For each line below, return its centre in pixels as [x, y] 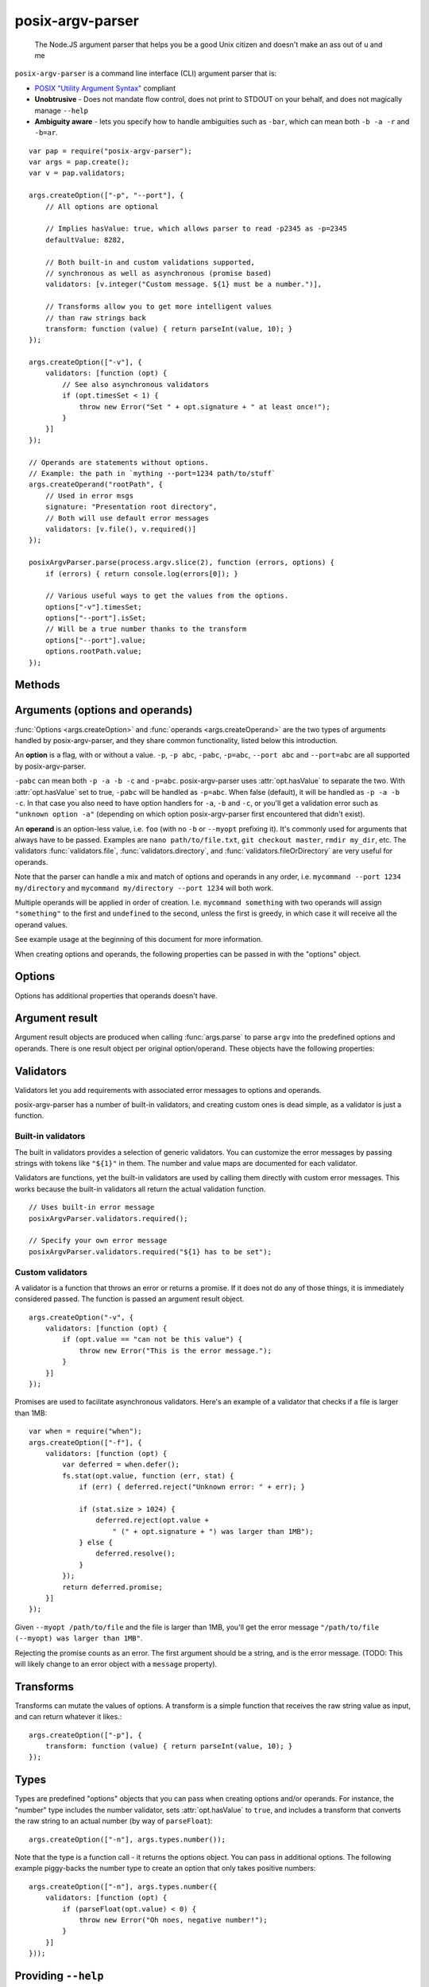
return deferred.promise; [112, 1587]
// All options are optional [102, 206]
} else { [96, 1543]
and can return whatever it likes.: [68, 1717]
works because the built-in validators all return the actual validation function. [140, 1189]
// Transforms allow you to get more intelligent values [158, 307]
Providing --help [59, 1975]
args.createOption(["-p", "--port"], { [106, 196]
